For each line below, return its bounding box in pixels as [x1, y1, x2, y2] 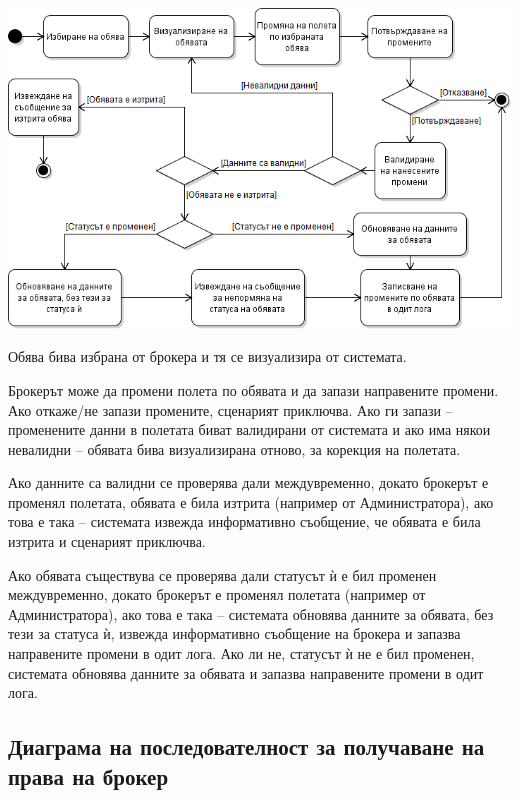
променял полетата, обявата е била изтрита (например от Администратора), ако [8, 491, 494, 512]
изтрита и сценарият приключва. [8, 531, 206, 552]
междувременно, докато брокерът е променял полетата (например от [8, 584, 426, 605]
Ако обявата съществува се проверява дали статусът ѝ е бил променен [8, 564, 437, 585]
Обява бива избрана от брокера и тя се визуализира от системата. [8, 346, 407, 367]
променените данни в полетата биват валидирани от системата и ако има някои [8, 419, 491, 440]
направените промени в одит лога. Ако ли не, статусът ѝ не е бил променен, [8, 643, 475, 664]
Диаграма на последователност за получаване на [8, 731, 485, 762]
